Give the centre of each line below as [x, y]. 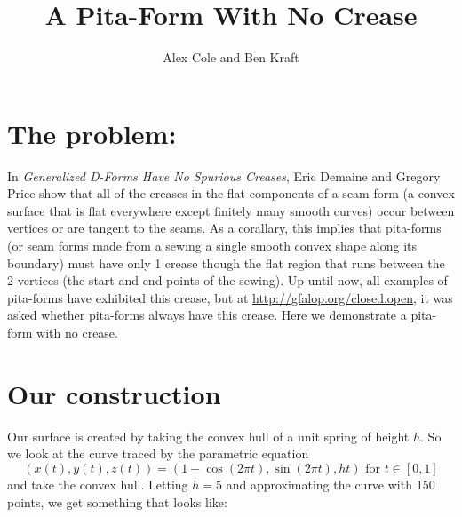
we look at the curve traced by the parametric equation [158, 453]
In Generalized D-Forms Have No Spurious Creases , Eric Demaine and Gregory [224, 175]
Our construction [114, 393]
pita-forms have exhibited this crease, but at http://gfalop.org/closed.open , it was [230, 297]
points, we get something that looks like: [117, 501]
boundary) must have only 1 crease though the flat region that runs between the [226, 262]
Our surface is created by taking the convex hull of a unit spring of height [208, 436]
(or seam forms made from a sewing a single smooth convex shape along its [212, 246]
